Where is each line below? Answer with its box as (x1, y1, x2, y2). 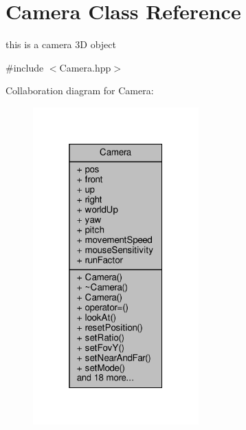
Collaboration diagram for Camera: (5, 83, 154, 98)
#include (5, 60, 44, 74)
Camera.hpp (59, 60, 111, 74)
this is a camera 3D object (5, 37, 116, 52)
